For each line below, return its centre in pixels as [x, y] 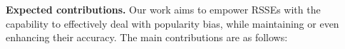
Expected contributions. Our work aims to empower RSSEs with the [163, 9]
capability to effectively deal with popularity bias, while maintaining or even [172, 23]
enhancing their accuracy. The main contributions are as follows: [147, 37]
